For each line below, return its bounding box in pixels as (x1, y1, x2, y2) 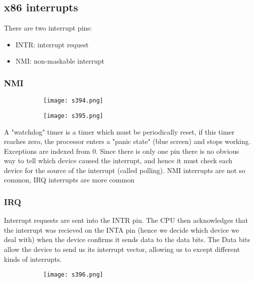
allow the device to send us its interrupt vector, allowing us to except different (4, 244, 240, 254)
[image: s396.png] (43, 271, 103, 279)
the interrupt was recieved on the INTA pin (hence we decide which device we (4, 224, 239, 235)
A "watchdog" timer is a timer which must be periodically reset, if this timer (4, 126, 235, 137)
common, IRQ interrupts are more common (4, 175, 135, 185)
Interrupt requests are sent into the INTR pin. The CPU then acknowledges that (4, 215, 248, 225)
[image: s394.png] (43, 97, 103, 105)
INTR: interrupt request (15, 39, 89, 49)
